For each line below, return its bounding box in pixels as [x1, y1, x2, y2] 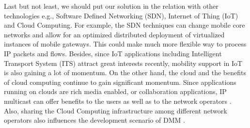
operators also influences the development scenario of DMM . [4, 115, 185, 125]
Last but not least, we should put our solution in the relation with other [4, 1, 219, 11]
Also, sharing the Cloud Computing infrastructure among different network [4, 105, 227, 115]
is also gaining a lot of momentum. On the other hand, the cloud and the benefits [4, 67, 247, 78]
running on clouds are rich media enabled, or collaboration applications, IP [4, 86, 227, 96]
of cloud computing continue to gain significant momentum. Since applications [4, 77, 236, 87]
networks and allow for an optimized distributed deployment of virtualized [4, 29, 225, 39]
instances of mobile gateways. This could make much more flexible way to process [4, 39, 247, 49]
